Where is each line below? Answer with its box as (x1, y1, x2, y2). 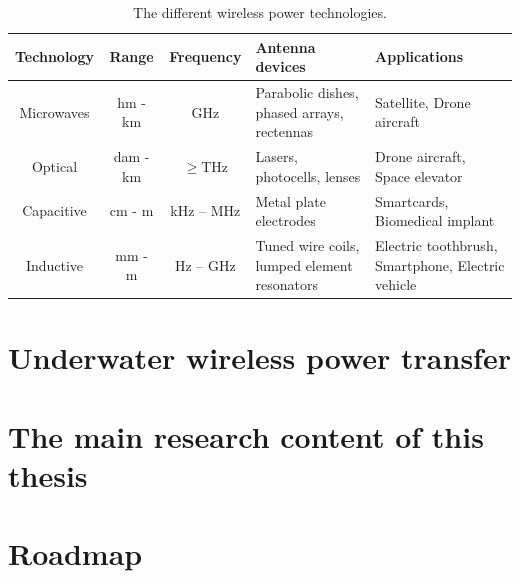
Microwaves (19, 101, 90, 122)
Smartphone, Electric (375, 254, 505, 275)
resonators (255, 274, 318, 295)
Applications (375, 46, 464, 67)
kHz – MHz (170, 200, 241, 221)
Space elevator (375, 165, 463, 186)
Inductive (25, 254, 84, 275)
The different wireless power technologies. (133, 2, 387, 22)
